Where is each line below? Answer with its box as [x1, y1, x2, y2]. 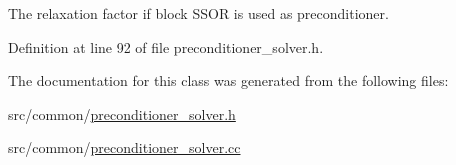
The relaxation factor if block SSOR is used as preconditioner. [8, 3, 389, 23]
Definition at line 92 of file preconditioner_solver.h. [8, 36, 324, 57]
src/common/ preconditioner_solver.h [8, 103, 236, 124]
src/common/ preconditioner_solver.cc [8, 137, 241, 158]
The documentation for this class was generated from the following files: [8, 70, 449, 91]
